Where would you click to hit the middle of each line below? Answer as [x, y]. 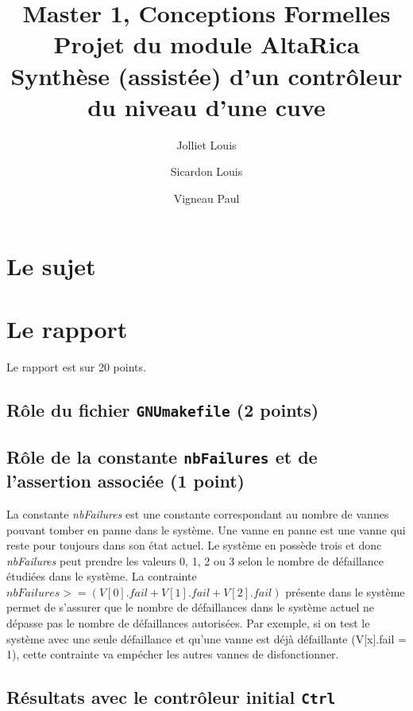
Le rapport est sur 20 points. [76, 366]
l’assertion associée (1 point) [125, 481]
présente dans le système [345, 591]
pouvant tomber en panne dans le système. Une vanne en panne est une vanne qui [206, 529]
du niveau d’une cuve [206, 106]
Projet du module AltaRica [206, 44]
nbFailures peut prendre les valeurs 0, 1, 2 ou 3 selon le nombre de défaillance [195, 560]
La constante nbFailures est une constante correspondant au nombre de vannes [198, 513]
